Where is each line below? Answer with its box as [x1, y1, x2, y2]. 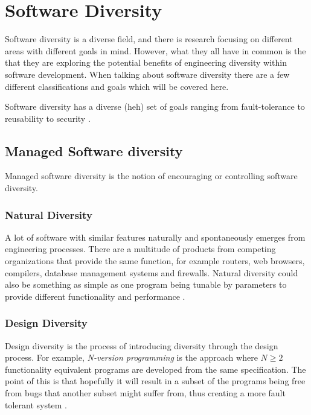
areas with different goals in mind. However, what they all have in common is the [5, 44, 306, 57]
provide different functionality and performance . [5, 290, 185, 302]
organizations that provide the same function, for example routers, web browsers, [5, 255, 305, 267]
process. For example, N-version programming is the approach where [5, 351, 258, 364]
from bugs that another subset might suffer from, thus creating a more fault [5, 387, 286, 399]
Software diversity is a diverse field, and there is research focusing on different [5, 33, 293, 45]
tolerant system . [5, 398, 67, 411]
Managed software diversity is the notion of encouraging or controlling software [5, 169, 298, 182]
